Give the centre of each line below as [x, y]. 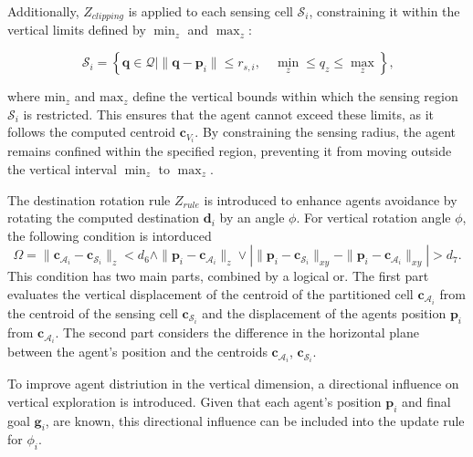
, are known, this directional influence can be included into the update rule [255, 420]
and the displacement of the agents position [324, 312]
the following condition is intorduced [110, 235]
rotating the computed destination [104, 218]
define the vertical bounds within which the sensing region [295, 96]
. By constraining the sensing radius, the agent [326, 132]
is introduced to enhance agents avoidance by [331, 199]
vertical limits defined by [77, 30]
